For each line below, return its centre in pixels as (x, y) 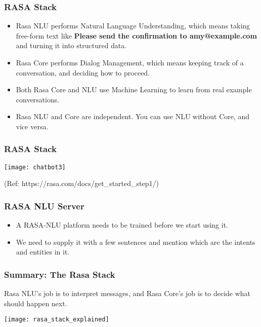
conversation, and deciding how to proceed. (83, 72)
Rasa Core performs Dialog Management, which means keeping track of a (130, 62)
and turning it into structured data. (71, 45)
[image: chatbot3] (35, 167)
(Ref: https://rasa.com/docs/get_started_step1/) (81, 183)
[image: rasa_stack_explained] (57, 320)
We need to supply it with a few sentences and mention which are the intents (136, 242)
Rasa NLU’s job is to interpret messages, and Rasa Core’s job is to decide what (127, 293)
